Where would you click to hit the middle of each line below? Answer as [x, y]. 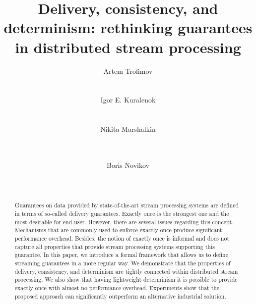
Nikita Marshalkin [128, 129]
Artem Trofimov [128, 71]
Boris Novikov [128, 165]
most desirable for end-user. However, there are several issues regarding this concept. [124, 222]
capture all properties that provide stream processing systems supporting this [115, 246]
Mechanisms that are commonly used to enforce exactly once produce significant [118, 230]
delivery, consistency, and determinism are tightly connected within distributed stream [126, 271]
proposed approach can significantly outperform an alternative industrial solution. [120, 296]
